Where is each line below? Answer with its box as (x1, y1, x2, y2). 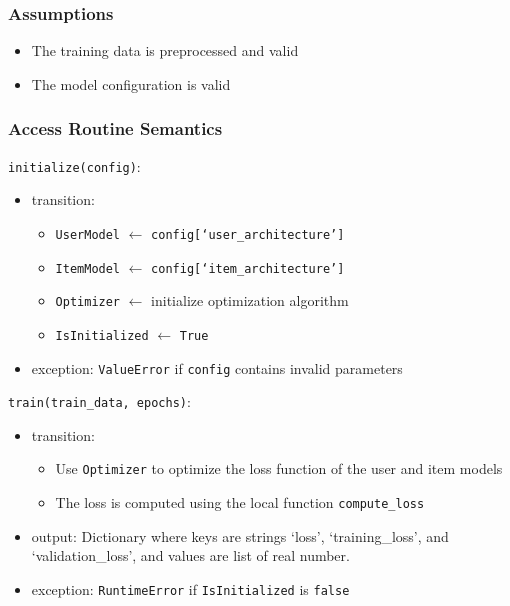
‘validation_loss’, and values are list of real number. (31, 545, 350, 566)
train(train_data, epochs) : (8, 391, 191, 412)
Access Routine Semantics (8, 116, 223, 141)
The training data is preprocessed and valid (31, 40, 299, 61)
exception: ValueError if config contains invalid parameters (31, 357, 403, 378)
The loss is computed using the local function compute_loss (55, 492, 425, 513)
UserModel (55, 227, 121, 242)
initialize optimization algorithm (151, 290, 349, 311)
